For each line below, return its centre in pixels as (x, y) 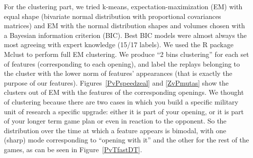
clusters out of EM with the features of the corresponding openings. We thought (124, 92)
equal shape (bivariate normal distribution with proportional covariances (113, 16)
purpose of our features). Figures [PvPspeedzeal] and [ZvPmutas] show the (116, 82)
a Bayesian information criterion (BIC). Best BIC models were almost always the (126, 35)
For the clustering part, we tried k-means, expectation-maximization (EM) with (123, 6)
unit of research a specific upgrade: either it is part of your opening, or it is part (124, 111)
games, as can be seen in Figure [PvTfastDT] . (73, 149)
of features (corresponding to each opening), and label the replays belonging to (122, 63)
